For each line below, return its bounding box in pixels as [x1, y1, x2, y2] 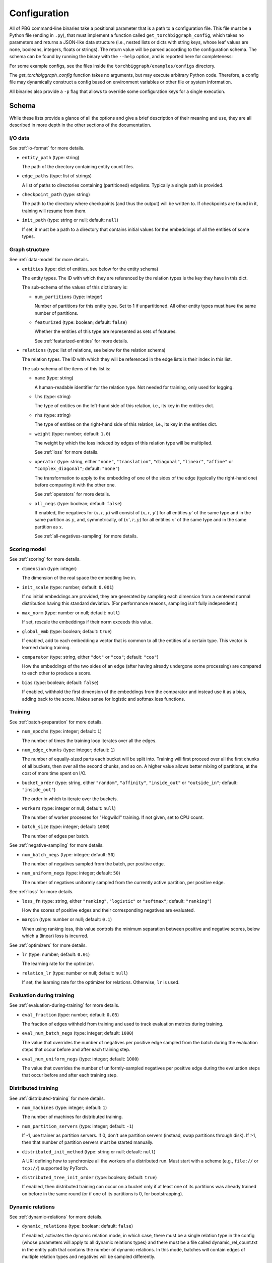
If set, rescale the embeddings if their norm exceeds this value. [22, 619, 153, 625]
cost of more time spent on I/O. [22, 770, 87, 776]
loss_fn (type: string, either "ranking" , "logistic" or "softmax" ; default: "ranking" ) [22, 898, 212, 904]
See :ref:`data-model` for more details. [9, 257, 89, 263]
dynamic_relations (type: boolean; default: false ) [22, 1223, 133, 1229]
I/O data [9, 134, 30, 141]
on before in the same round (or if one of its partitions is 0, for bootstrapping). [22, 1190, 183, 1197]
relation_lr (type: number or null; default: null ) [22, 970, 128, 976]
